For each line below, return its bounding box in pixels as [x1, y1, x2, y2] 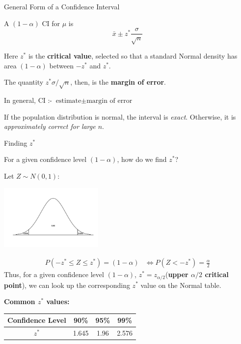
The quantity [4, 77, 44, 87]
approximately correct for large [4, 121, 96, 131]
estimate [55, 97, 81, 104]
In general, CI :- [4, 94, 53, 105]
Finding [4, 137, 27, 148]
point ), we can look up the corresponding [4, 280, 130, 290]
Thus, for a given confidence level [4, 269, 104, 280]
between [49, 60, 74, 70]
